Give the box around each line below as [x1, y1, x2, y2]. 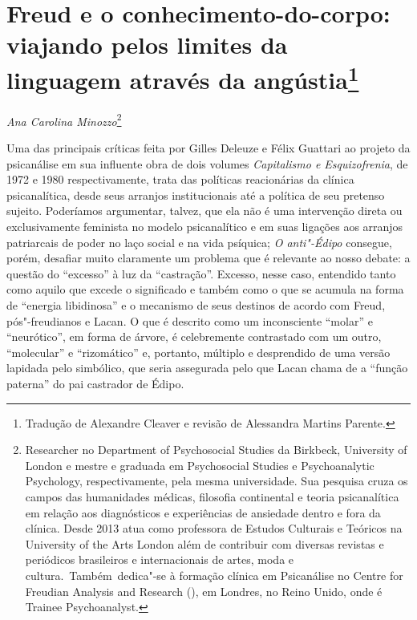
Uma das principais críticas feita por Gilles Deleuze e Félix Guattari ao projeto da [6, 140, 411, 156]
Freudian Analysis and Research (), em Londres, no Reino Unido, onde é [25, 582, 383, 599]
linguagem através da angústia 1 [6, 59, 359, 95]
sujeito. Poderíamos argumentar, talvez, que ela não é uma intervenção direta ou [6, 202, 403, 219]
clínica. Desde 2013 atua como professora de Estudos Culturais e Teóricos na [25, 520, 403, 537]
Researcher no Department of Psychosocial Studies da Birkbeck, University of [25, 441, 407, 458]
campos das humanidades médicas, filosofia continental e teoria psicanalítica [25, 488, 399, 505]
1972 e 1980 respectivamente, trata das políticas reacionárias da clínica [6, 171, 354, 188]
